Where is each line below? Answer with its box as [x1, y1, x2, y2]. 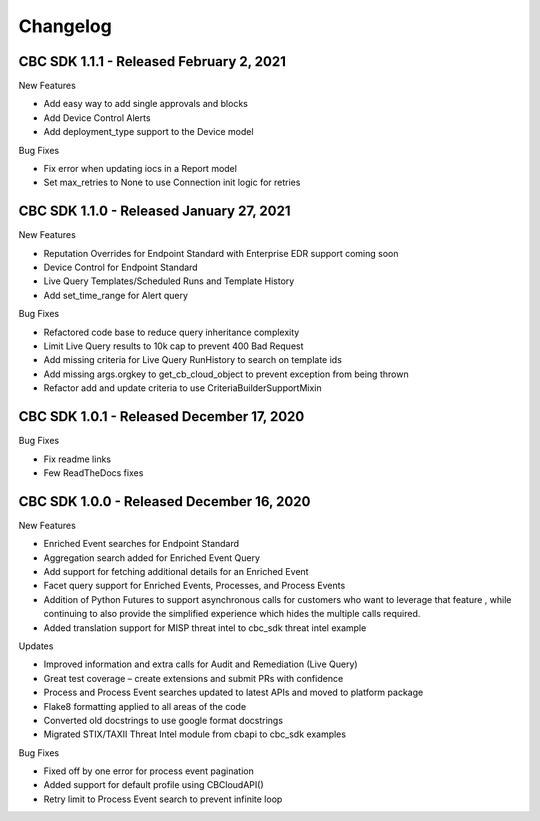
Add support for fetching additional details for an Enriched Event [43, 565, 309, 577]
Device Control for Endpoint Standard [43, 261, 199, 274]
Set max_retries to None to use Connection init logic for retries [43, 176, 301, 189]
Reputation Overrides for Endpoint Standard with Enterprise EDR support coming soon [43, 247, 399, 259]
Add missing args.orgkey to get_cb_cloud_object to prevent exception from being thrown [43, 368, 409, 380]
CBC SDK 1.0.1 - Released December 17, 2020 [18, 408, 305, 425]
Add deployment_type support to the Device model [43, 126, 254, 138]
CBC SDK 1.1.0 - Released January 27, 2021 [18, 203, 291, 220]
